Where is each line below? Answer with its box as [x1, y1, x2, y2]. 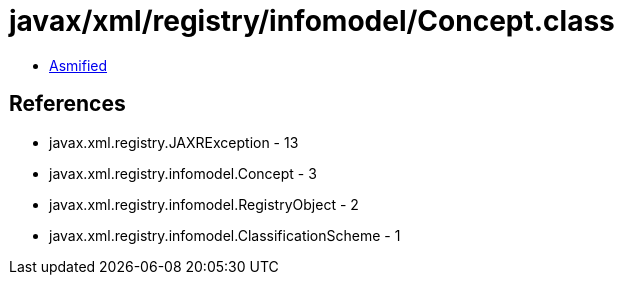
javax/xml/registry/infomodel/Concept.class [9, 4, 615, 38]
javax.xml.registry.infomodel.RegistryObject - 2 [49, 195, 359, 213]
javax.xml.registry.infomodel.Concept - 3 [49, 164, 317, 182]
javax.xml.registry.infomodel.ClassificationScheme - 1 [49, 226, 401, 244]
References [9, 91, 126, 117]
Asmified [49, 56, 108, 74]
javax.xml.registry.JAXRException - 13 [49, 133, 299, 151]
